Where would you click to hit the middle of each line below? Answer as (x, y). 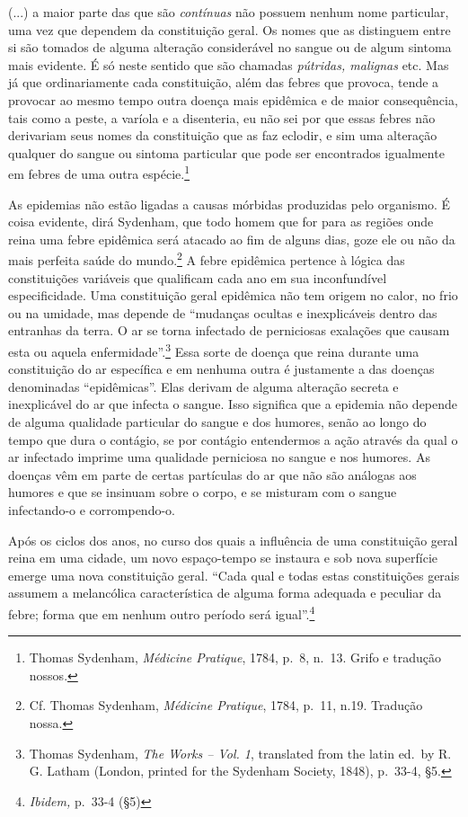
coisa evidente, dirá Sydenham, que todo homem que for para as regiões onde (221, 222)
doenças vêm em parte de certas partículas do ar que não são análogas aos (212, 474)
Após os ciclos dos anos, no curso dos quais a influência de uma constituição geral (233, 540)
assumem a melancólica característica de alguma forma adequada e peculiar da (225, 593)
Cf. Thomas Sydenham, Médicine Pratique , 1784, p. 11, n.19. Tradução (226, 705)
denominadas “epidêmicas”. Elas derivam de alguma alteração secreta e (203, 386)
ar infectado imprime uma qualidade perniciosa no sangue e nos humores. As (219, 457)
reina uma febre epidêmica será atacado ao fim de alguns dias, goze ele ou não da (232, 239)
